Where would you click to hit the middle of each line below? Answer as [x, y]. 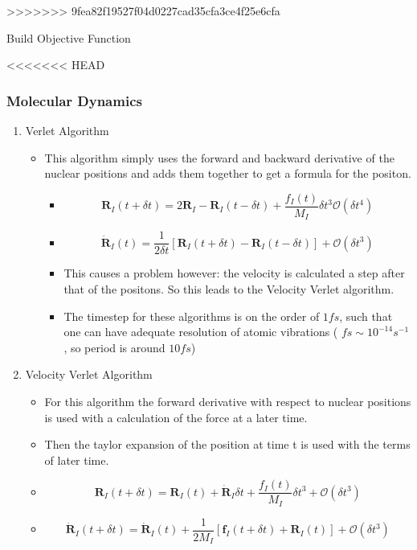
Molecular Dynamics [74, 100]
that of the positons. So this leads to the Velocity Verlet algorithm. [229, 288]
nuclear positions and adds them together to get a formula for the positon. [228, 173]
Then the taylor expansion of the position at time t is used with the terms [227, 444]
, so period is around [114, 347]
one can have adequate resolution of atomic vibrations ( [201, 332]
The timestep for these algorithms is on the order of [192, 316]
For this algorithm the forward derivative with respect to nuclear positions [228, 401]
